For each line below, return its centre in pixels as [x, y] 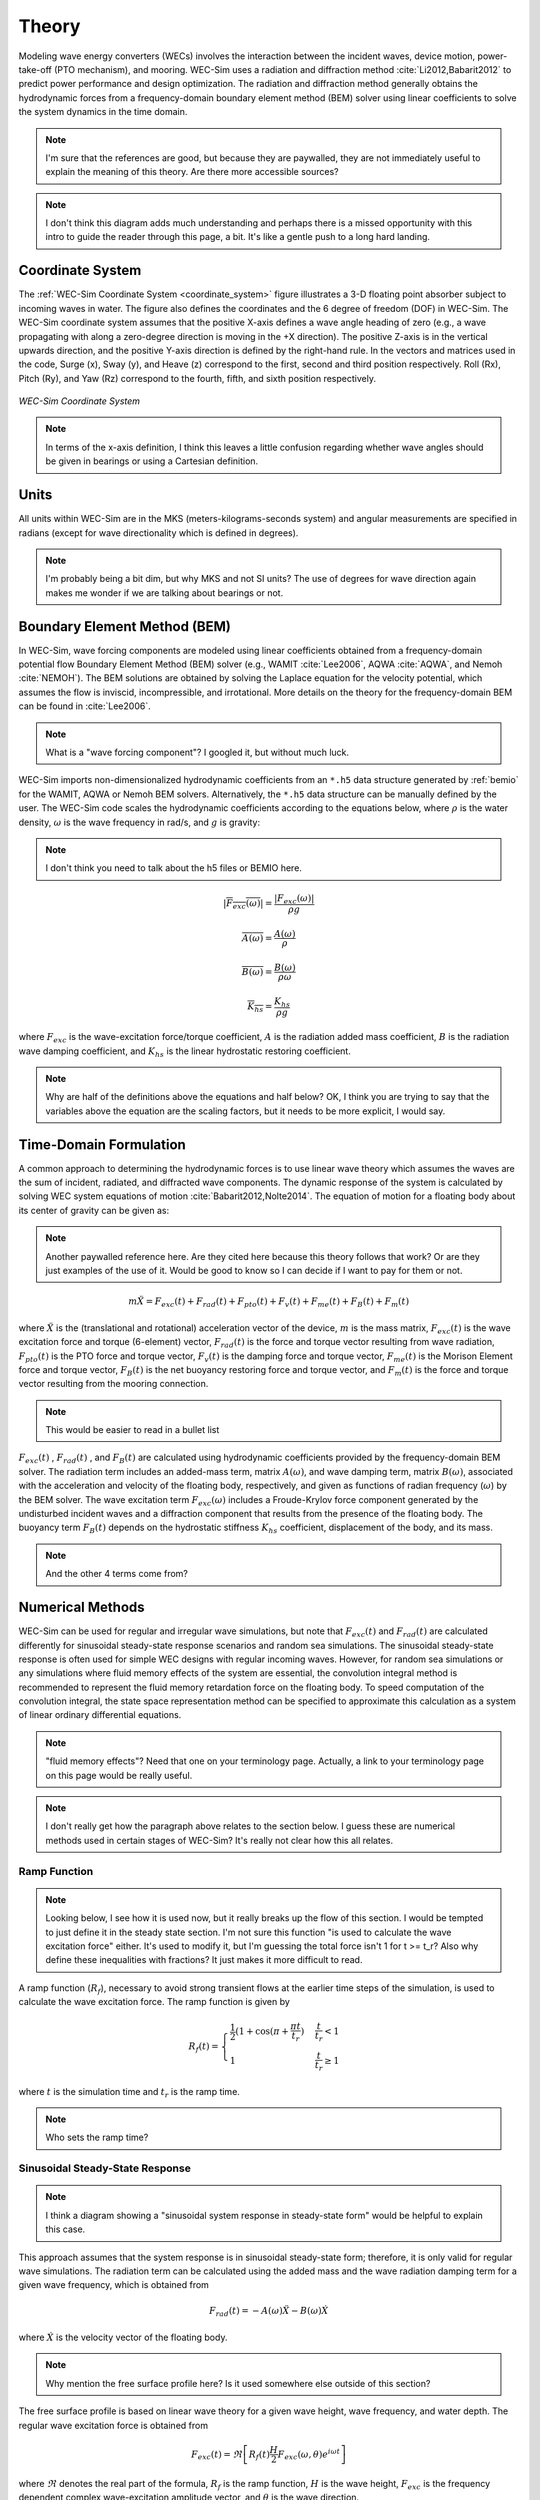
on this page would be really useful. [119, 1775]
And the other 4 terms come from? [117, 1574]
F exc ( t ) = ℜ [216, 2455]
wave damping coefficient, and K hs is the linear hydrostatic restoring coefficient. [185, 1052]
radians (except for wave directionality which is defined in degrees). [158, 532]
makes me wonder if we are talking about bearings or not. [164, 592]
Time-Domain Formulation [102, 1144]
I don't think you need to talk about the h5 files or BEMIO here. [173, 868]
